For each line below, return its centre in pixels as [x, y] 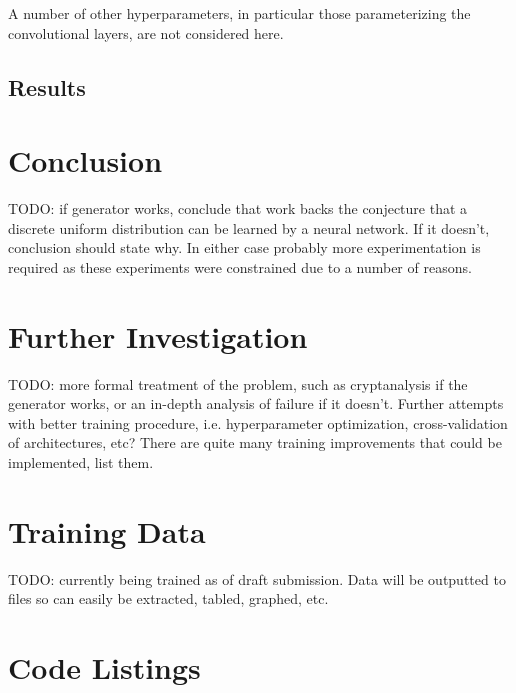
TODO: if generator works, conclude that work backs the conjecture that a [238, 208]
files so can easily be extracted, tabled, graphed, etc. [168, 598]
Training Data [107, 530]
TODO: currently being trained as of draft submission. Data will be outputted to [257, 578]
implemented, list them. [81, 461]
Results [47, 86]
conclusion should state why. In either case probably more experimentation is [244, 247]
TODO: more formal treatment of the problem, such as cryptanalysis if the [238, 383]
